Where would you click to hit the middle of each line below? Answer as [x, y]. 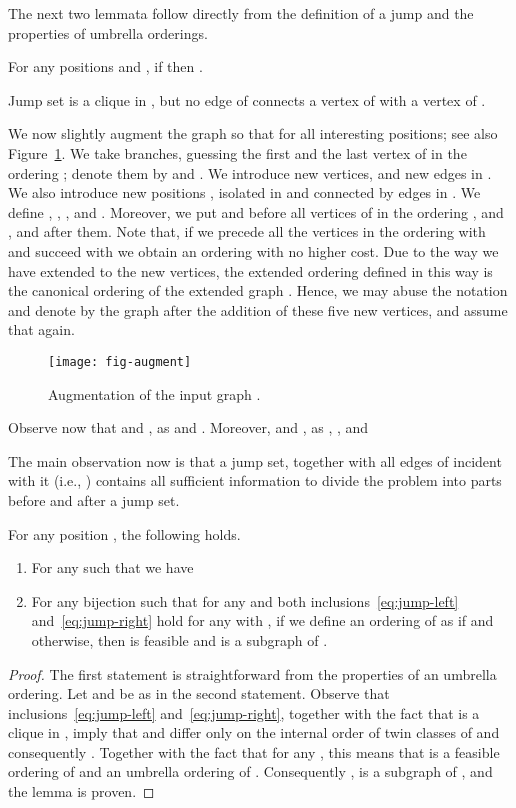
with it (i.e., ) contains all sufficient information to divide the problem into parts [255, 480]
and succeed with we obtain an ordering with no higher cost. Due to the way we [253, 250]
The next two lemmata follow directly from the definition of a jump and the [241, 13]
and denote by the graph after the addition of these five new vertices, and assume [258, 309]
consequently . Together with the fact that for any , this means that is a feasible [254, 751]
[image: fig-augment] [120, 361]
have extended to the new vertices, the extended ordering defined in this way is [250, 270]
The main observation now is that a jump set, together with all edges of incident [255, 460]
